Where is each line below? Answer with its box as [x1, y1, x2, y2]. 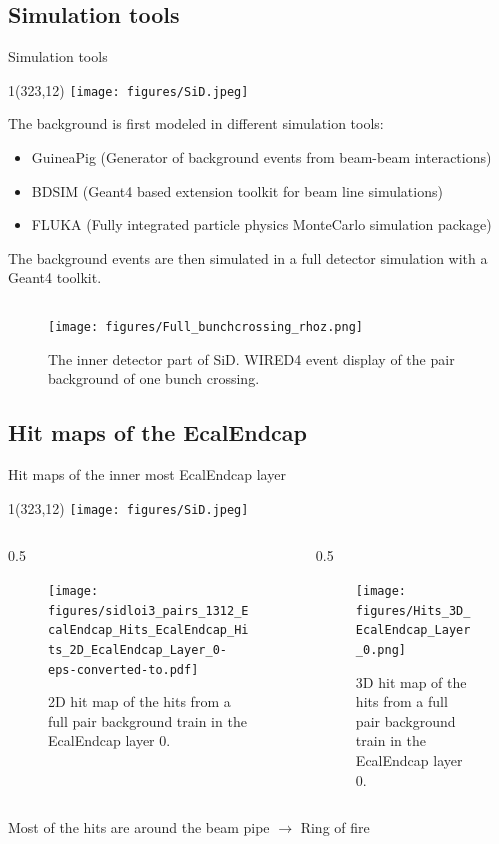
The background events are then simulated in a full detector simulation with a [8, 247, 488, 268]
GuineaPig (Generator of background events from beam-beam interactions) [31, 147, 492, 168]
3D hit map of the [355, 671, 467, 692]
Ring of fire [300, 817, 370, 838]
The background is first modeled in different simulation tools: [8, 113, 384, 134]
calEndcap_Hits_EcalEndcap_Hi [48, 623, 249, 638]
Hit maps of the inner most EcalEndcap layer [8, 464, 286, 485]
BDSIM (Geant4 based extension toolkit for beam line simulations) [31, 180, 443, 201]
